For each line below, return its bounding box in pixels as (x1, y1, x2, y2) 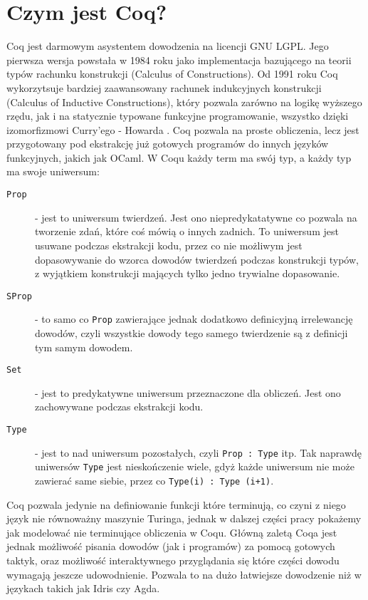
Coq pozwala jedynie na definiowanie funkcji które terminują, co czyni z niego (6, 497, 346, 512)
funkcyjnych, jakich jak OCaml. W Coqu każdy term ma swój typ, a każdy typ (6, 150, 352, 165)
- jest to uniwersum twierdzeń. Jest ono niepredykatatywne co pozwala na (35, 210, 357, 224)
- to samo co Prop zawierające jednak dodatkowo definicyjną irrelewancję (35, 311, 353, 326)
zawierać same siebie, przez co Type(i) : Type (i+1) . (35, 473, 274, 487)
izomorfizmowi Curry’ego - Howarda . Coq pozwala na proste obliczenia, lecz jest (6, 122, 359, 137)
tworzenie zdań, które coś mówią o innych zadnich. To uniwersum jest (35, 224, 339, 239)
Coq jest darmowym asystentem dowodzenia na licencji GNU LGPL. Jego (6, 38, 329, 53)
